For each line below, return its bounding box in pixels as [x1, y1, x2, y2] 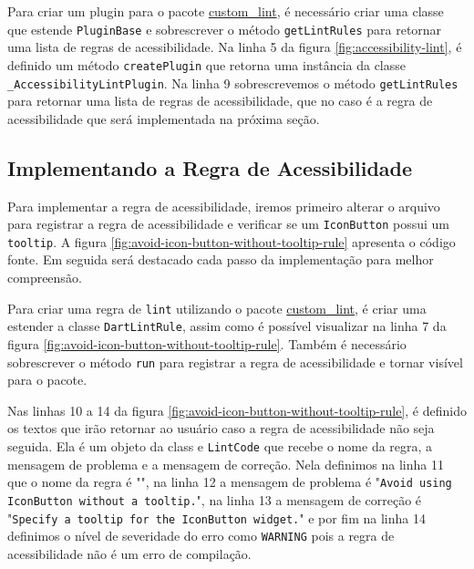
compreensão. [7, 268, 82, 287]
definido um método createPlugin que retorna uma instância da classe [7, 55, 406, 74]
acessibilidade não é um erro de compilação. [7, 543, 252, 563]
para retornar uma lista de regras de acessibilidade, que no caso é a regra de [7, 91, 433, 110]
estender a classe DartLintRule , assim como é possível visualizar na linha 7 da [7, 316, 447, 336]
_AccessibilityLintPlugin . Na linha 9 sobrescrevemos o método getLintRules [7, 73, 459, 92]
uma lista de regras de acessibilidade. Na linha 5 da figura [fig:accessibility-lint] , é [7, 37, 462, 57]
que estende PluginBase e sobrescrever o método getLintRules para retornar [7, 19, 442, 38]
